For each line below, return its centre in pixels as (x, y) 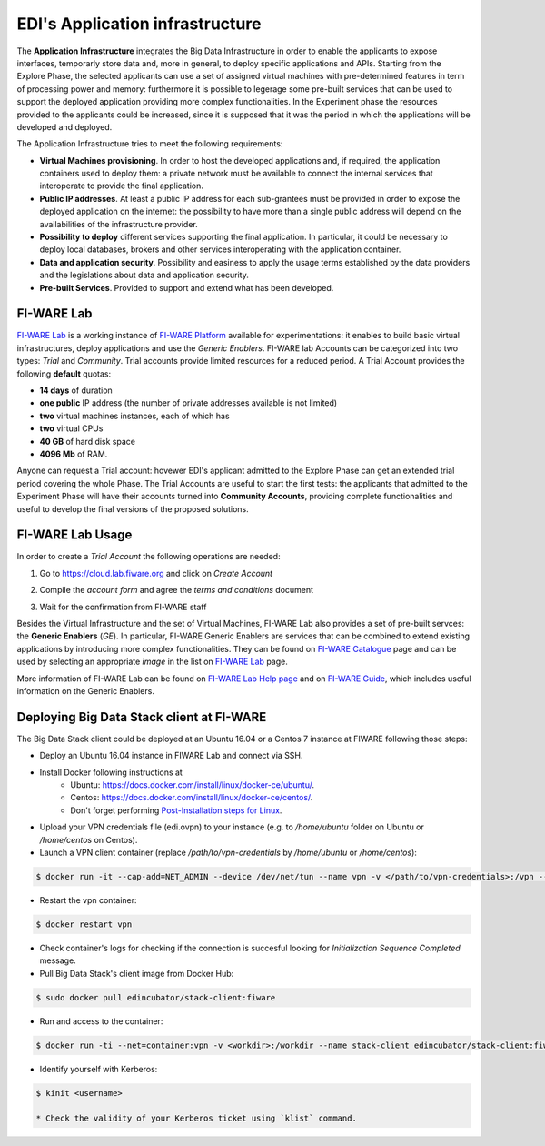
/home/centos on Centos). (89, 839)
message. (58, 960)
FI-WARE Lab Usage (74, 535)
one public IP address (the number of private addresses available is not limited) (188, 403)
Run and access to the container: (101, 1021)
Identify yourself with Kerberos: (99, 1069)
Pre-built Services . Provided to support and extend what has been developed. (187, 287)
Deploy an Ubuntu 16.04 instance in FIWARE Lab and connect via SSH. (171, 756)
